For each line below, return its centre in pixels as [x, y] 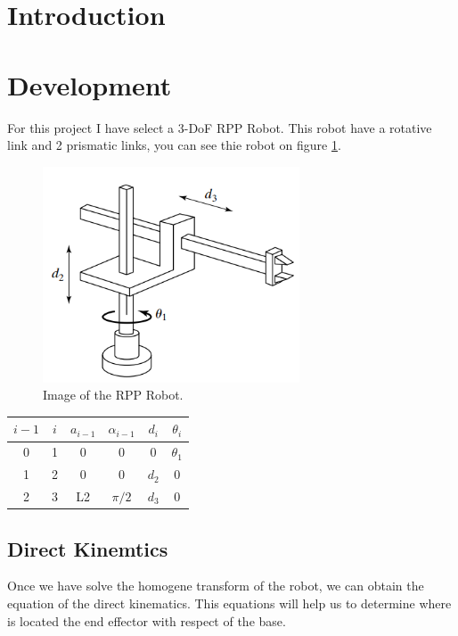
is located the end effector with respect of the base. [147, 620]
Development [90, 84]
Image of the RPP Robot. [113, 395]
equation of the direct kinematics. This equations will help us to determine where [229, 603]
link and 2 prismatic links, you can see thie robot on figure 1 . [174, 145]
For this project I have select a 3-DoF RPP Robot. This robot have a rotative [220, 127]
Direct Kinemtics [88, 548]
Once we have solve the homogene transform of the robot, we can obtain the [216, 586]
